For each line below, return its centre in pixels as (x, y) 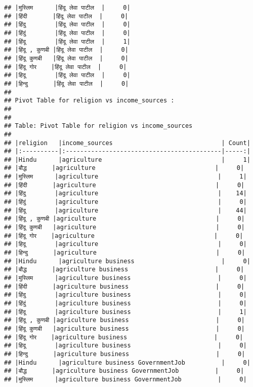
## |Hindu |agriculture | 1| (127, 160)
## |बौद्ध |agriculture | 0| (124, 168)
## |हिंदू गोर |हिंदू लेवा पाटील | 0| (66, 67)
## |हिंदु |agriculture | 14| (125, 193)
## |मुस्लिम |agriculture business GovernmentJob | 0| (125, 379)
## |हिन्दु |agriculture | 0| (125, 253)
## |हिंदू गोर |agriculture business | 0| (124, 337)
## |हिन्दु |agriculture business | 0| (125, 354)
